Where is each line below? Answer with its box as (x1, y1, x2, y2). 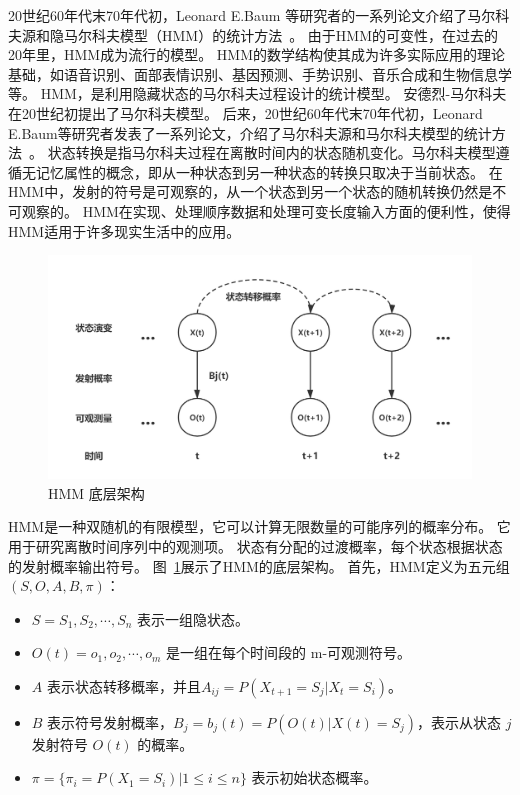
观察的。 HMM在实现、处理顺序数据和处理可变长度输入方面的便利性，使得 (21, 200, 511, 221)
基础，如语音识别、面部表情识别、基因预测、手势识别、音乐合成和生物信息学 (8, 63, 512, 84)
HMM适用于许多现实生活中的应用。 (8, 220, 241, 241)
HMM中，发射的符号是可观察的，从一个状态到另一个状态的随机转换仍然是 (8, 181, 493, 202)
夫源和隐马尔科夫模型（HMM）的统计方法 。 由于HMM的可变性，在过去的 (8, 24, 499, 45)
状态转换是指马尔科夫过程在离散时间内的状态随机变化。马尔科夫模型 (47, 142, 496, 163)
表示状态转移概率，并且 (46, 675, 201, 696)
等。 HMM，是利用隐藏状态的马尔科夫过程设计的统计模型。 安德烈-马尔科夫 (8, 83, 507, 104)
